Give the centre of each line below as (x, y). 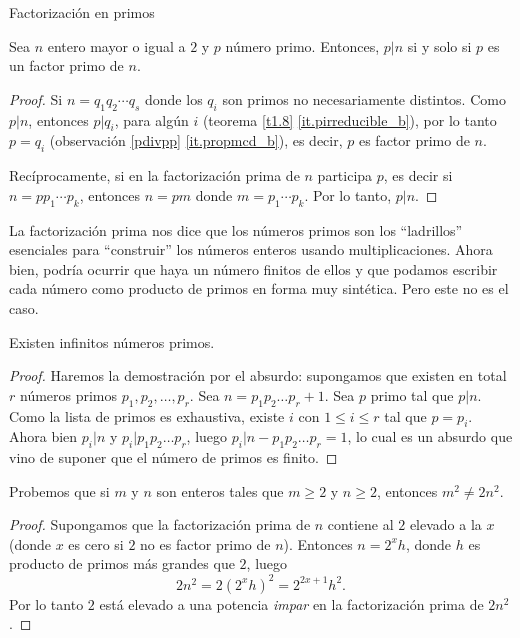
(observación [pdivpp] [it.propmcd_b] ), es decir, (196, 140)
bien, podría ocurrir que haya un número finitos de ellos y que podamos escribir (253, 268)
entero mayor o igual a (116, 45)
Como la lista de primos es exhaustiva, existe (147, 415)
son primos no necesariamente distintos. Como (364, 98)
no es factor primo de (205, 543)
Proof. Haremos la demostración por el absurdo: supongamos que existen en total (258, 375)
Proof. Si (36, 98)
